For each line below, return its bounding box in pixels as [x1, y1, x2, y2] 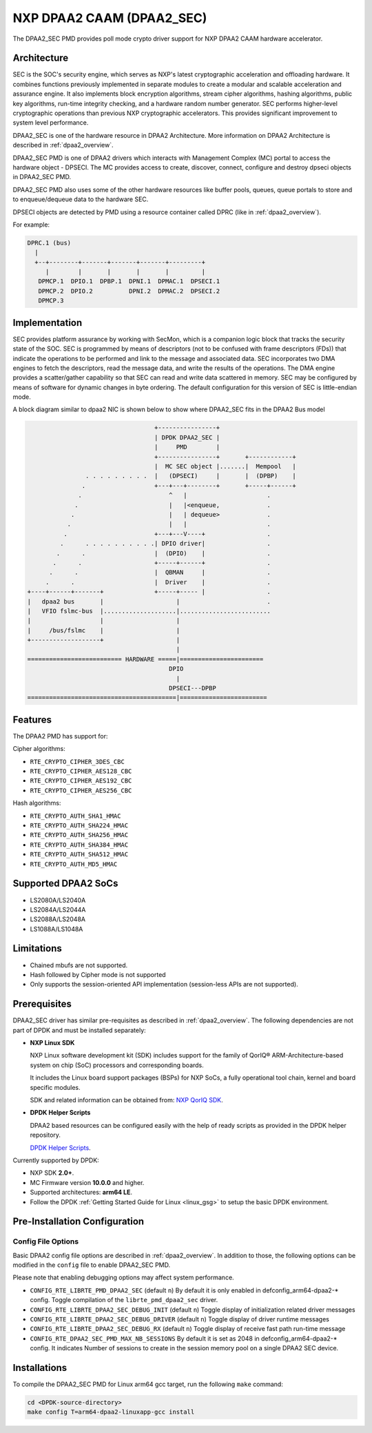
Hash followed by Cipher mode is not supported [30, 970, 166, 978]
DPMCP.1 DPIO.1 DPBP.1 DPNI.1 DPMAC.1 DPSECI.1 [38, 278, 220, 285]
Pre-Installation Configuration [12, 1216, 145, 1228]
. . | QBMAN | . [49, 568, 271, 577]
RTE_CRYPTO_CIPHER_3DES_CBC [30, 758, 125, 765]
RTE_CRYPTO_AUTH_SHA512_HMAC [30, 851, 129, 858]
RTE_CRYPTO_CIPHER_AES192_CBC [30, 777, 132, 785]
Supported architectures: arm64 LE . [30, 1188, 133, 1197]
